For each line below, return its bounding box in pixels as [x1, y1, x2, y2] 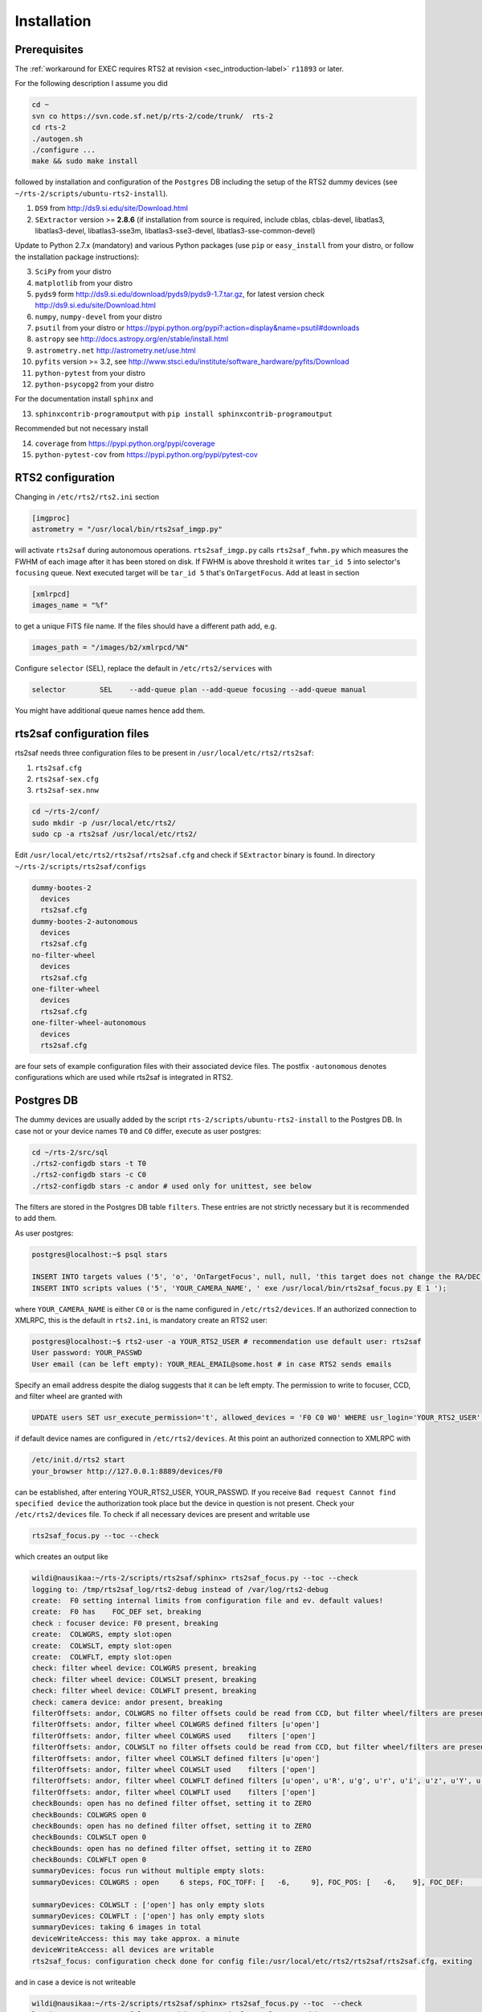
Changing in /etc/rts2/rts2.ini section [14, 492, 160, 501]
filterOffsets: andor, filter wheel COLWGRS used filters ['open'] [31, 1731, 317, 1740]
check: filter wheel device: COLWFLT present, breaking [31, 1686, 257, 1696]
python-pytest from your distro [35, 368, 146, 377]
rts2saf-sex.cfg [35, 775, 100, 784]
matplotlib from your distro [35, 278, 133, 287]
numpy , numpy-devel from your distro [35, 311, 162, 321]
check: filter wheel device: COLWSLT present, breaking [31, 1675, 257, 1684]
